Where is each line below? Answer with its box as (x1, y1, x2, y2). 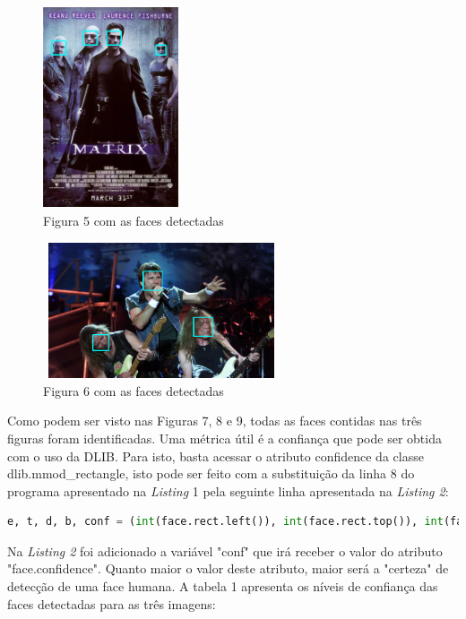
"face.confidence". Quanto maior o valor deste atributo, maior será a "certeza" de (7, 559, 449, 578)
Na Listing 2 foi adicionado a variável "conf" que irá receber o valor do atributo (7, 541, 443, 560)
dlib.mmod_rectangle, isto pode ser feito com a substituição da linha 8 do (7, 464, 415, 483)
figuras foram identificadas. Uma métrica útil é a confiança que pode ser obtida (7, 428, 442, 447)
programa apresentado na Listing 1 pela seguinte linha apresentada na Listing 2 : (7, 481, 449, 500)
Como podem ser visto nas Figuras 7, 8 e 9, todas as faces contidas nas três (7, 411, 422, 430)
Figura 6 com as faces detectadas (43, 381, 224, 400)
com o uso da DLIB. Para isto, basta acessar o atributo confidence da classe (7, 446, 424, 465)
